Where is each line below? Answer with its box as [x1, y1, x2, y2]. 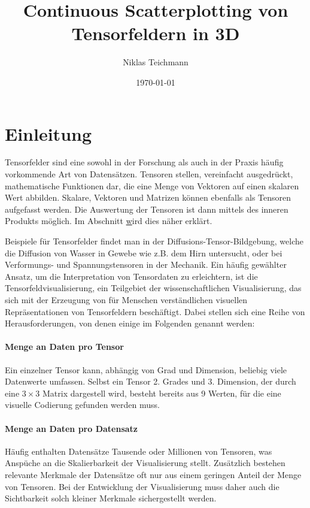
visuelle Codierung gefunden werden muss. [5, 398, 160, 411]
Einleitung [5, 121, 92, 146]
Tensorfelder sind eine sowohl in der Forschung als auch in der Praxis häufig [5, 156, 284, 168]
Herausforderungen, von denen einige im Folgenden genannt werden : [5, 317, 255, 329]
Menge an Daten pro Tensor [5, 340, 124, 353]
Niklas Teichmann [123, 56, 189, 68]
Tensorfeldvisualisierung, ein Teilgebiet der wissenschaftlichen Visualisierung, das [5, 282, 302, 294]
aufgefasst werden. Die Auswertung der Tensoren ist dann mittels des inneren [5, 202, 288, 215]
